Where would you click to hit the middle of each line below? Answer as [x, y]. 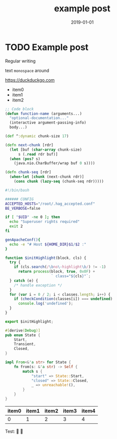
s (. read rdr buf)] [38, 154]
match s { [33, 371]
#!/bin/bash [17, 190]
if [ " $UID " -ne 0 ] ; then [33, 217]
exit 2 [16, 226]
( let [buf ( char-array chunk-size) [46, 150]
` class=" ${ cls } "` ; [71, 276]
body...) [18, 127]
